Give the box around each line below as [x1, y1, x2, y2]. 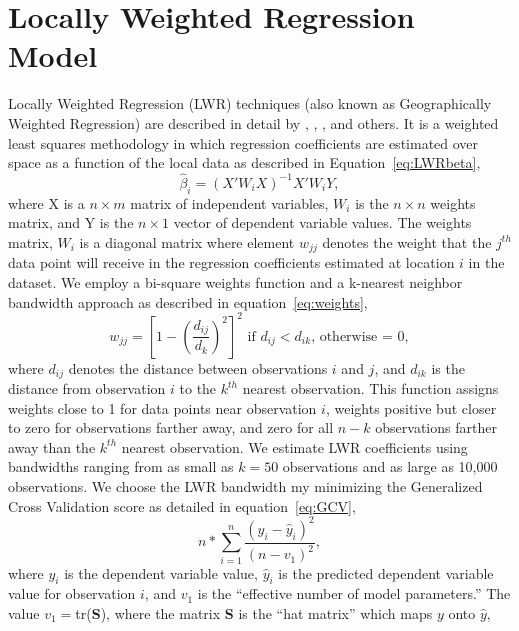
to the [179, 378, 217, 399]
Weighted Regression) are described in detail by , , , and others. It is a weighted [8, 112, 499, 133]
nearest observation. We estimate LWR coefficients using [121, 436, 468, 457]
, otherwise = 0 [311, 329, 405, 344]
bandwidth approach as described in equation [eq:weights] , [8, 291, 368, 312]
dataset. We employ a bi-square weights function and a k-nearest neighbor [8, 271, 463, 292]
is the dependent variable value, [64, 562, 258, 583]
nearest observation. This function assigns [242, 378, 499, 399]
